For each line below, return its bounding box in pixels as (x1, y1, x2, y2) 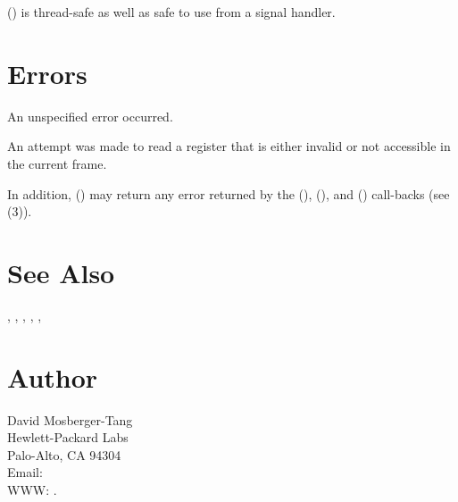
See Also (7, 254, 115, 290)
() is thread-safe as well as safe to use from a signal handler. (7, 3, 336, 21)
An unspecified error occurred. (7, 106, 173, 125)
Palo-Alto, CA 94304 (7, 445, 121, 464)
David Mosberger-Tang (7, 410, 133, 429)
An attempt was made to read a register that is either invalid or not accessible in (7, 137, 451, 155)
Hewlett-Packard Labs (7, 428, 129, 447)
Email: (7, 463, 43, 481)
